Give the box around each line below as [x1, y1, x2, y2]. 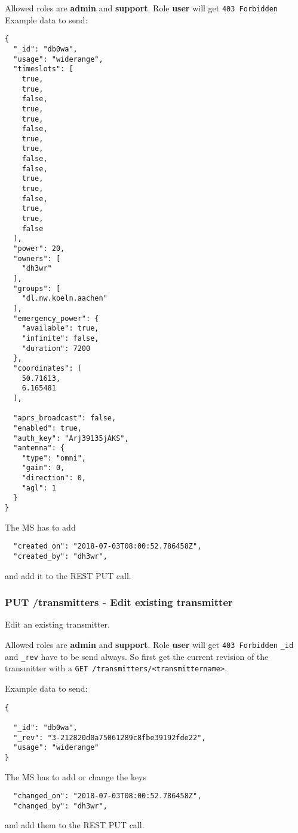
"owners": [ [13, 254, 61, 263]
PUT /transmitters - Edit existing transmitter [5, 595, 233, 610]
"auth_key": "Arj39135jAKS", [13, 434, 129, 443]
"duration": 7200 [21, 344, 91, 353]
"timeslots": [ [13, 65, 73, 74]
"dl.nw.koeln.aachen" [21, 294, 107, 303]
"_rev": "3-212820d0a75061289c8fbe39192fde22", [13, 733, 206, 742]
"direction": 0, [21, 474, 87, 483]
